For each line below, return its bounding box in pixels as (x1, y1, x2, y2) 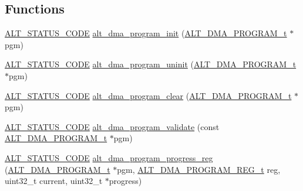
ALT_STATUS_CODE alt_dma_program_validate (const (5, 120, 220, 132)
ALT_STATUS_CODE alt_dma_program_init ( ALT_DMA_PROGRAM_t (5, 27, 287, 39)
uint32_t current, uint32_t (5, 175, 103, 187)
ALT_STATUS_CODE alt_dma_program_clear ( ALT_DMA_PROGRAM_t (5, 89, 292, 101)
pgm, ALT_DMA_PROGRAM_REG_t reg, (117, 163, 281, 175)
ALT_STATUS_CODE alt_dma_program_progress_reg (5, 151, 213, 163)
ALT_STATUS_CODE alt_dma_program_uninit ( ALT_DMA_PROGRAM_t (5, 58, 297, 70)
